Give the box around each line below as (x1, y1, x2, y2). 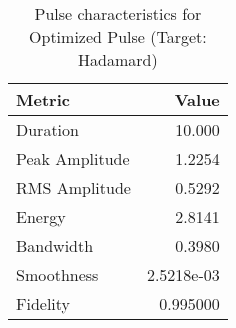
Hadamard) (78, 48, 158, 71)
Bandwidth (16, 234, 94, 257)
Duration (16, 118, 79, 141)
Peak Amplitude (16, 147, 130, 170)
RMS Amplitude (16, 176, 131, 199)
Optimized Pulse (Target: (29, 25, 207, 48)
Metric (16, 88, 70, 111)
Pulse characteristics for (34, 2, 202, 25)
